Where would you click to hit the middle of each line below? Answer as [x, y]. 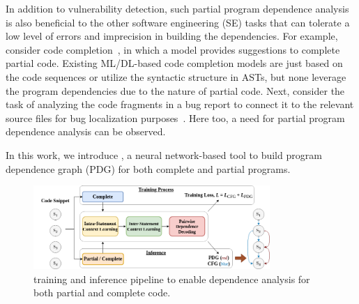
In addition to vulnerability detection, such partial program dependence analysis [177, 8]
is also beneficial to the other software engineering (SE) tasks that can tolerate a [178, 22]
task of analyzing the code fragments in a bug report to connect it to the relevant [180, 104]
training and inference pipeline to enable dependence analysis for [172, 279]
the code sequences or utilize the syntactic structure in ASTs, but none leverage [176, 76]
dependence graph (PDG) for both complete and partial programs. [148, 168]
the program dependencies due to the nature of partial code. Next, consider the [175, 90]
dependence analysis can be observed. [86, 131]
